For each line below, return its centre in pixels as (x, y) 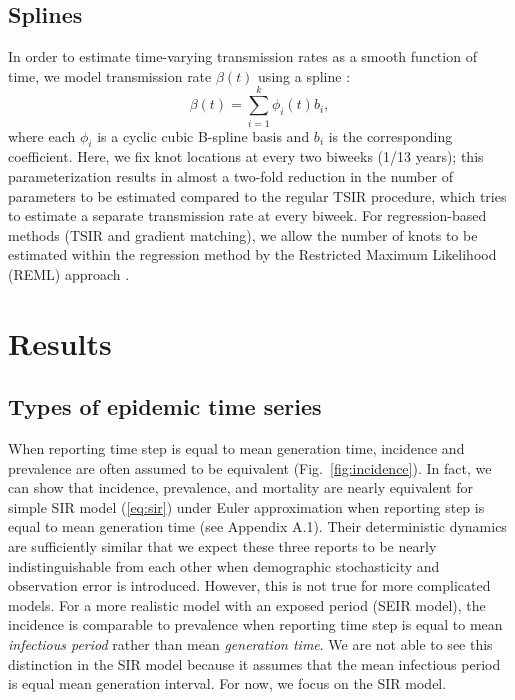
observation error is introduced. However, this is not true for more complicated (249, 585)
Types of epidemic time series (165, 406)
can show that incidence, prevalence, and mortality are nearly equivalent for (240, 487)
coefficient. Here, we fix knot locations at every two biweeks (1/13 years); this (246, 156)
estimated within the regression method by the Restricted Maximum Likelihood (252, 254)
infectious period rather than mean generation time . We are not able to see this (250, 643)
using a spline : (304, 75)
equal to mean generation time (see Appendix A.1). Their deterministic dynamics (257, 526)
